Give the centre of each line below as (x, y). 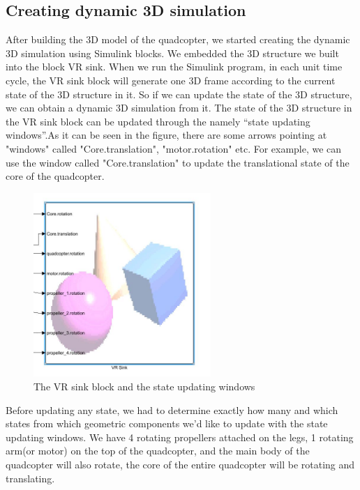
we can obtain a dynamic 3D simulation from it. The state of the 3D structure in (179, 108)
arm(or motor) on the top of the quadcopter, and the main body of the (158, 451)
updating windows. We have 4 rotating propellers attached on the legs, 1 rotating (180, 437)
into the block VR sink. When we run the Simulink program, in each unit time (174, 67)
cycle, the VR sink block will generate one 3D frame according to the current (171, 80)
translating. (30, 478)
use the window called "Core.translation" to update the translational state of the (178, 162)
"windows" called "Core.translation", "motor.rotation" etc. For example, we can (174, 148)
